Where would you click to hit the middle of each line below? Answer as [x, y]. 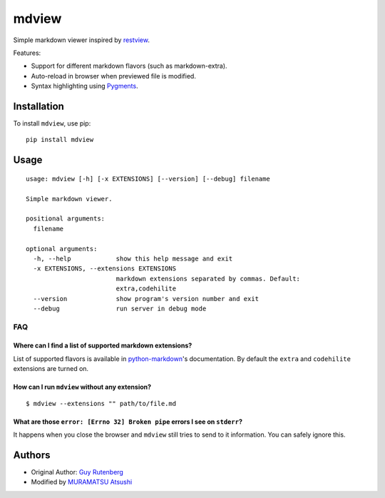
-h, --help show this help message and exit [133, 258]
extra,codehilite [146, 289]
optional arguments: [62, 249]
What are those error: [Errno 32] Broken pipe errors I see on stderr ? [128, 422]
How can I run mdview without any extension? [82, 387]
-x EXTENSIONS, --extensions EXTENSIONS [105, 269]
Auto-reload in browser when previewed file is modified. [113, 76]
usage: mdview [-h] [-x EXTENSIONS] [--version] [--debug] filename [148, 179]
